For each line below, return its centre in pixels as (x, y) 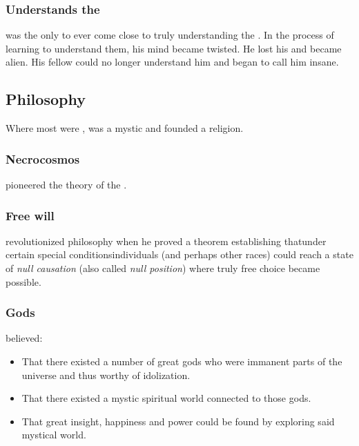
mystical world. (54, 435)
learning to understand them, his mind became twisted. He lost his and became (174, 48)
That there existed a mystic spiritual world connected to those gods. (166, 398)
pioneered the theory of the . (66, 185)
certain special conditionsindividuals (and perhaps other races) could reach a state (179, 254)
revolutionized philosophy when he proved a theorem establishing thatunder (166, 241)
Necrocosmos (43, 158)
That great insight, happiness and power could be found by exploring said (178, 421)
